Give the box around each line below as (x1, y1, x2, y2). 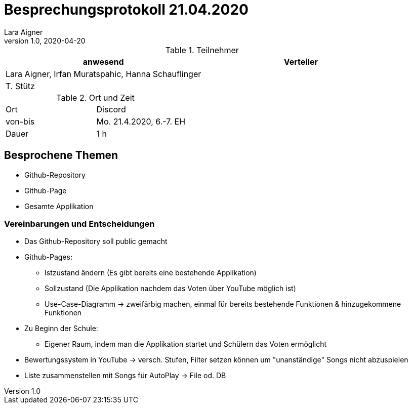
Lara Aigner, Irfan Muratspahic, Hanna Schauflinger (6, 68, 201, 79)
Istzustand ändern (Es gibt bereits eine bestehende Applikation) (45, 268, 257, 277)
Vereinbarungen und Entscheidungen (4, 218, 155, 229)
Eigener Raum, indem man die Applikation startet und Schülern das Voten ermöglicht (45, 340, 327, 349)
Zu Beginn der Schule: (24, 324, 98, 333)
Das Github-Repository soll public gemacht (24, 237, 168, 246)
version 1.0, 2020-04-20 (4, 36, 86, 45)
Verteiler (283, 56, 318, 67)
